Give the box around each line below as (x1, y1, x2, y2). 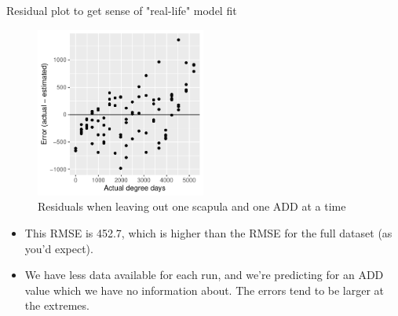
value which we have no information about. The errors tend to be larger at (24, 281, 385, 298)
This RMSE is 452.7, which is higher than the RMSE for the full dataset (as (24, 224, 393, 241)
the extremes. (24, 297, 89, 314)
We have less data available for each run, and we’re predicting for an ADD (24, 266, 384, 283)
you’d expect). (24, 240, 93, 256)
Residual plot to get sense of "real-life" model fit (6, 2, 237, 18)
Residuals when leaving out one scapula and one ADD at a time (38, 198, 346, 215)
